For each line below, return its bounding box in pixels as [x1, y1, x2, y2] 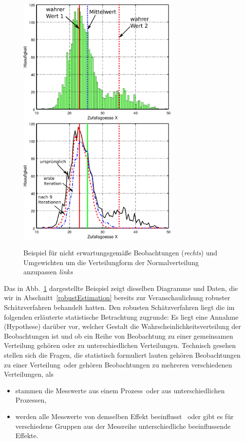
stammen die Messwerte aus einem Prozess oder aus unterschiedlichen [15, 385, 225, 395]
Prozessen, [15, 395, 47, 405]
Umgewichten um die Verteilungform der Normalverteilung [23, 257, 199, 267]
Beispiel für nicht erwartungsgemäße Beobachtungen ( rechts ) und [23, 248, 218, 258]
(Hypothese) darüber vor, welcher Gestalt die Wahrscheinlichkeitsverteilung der [4, 321, 241, 331]
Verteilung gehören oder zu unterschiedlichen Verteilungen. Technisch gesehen [4, 340, 236, 350]
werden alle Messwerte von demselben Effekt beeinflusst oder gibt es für [15, 411, 234, 421]
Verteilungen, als [4, 369, 54, 379]
